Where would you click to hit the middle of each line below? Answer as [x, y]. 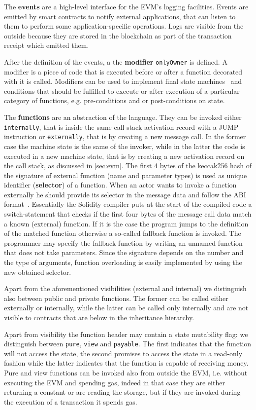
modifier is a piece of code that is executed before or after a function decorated [123, 71]
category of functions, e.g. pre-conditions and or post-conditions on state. [114, 100]
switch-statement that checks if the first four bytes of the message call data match [128, 214]
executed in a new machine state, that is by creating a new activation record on [124, 156]
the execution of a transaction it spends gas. [71, 401]
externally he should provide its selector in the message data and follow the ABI [125, 194]
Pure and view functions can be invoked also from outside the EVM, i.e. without [126, 373]
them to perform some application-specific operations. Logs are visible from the [124, 26]
